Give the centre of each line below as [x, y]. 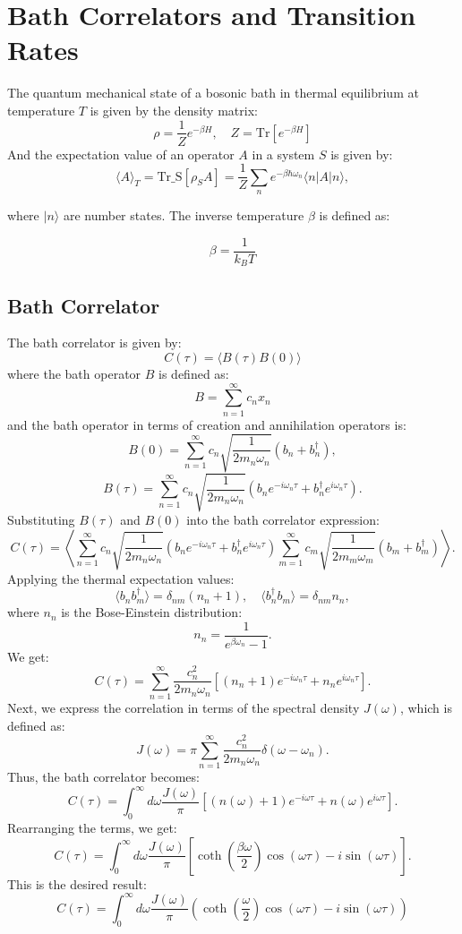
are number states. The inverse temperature [184, 215]
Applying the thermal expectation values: [121, 578]
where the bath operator [74, 373]
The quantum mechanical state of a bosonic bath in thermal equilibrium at [213, 93]
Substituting [41, 520]
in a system [283, 154]
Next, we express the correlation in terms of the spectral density [184, 708]
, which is [426, 708]
